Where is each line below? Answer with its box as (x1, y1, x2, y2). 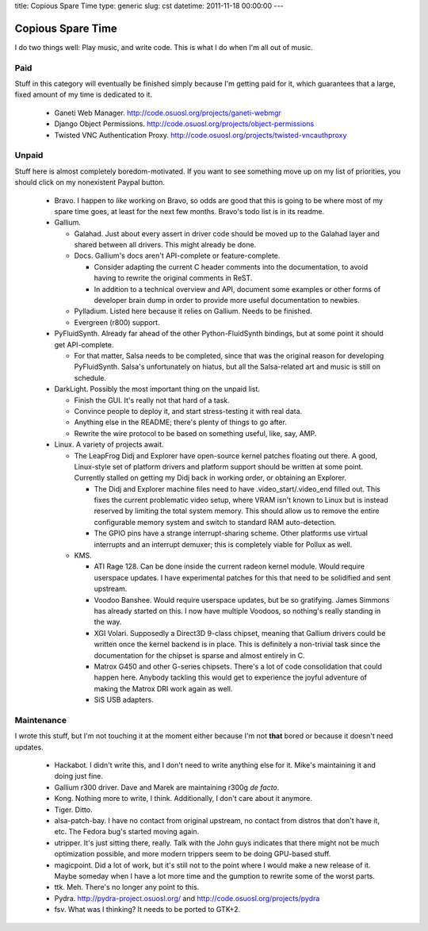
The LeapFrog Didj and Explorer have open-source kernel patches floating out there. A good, (74, 450, 378, 460)
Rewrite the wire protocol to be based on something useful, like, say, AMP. (74, 428, 317, 438)
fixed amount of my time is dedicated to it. (14, 90, 153, 99)
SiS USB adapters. (94, 695, 154, 705)
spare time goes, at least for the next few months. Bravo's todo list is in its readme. (54, 206, 325, 216)
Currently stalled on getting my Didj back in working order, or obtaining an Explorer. (74, 473, 346, 483)
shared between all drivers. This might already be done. (74, 240, 257, 250)
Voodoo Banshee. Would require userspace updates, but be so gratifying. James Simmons (94, 595, 390, 604)
